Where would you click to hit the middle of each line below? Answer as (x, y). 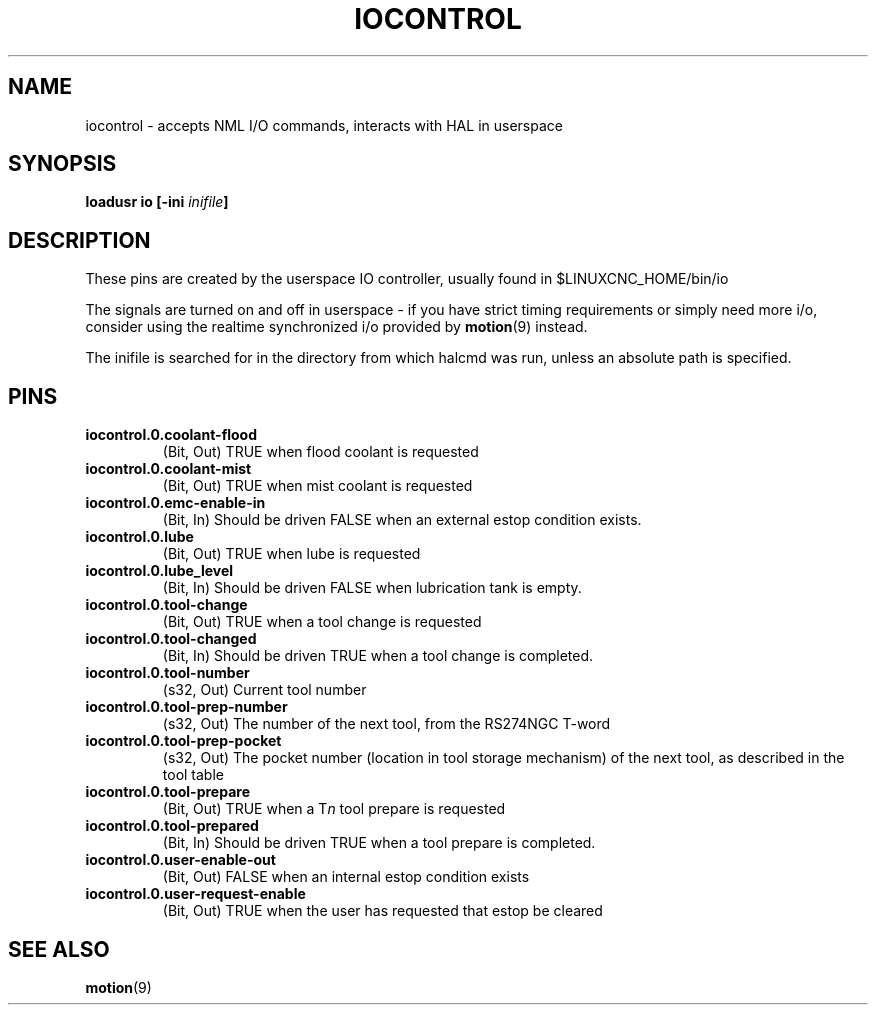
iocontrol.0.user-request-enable (195, 894)
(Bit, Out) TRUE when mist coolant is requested (317, 486)
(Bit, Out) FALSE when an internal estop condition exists (346, 877)
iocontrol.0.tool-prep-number (186, 707)
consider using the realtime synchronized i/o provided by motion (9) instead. (336, 327)
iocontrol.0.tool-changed (171, 639)
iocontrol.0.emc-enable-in (175, 503)
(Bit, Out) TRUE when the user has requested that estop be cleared (382, 911)
